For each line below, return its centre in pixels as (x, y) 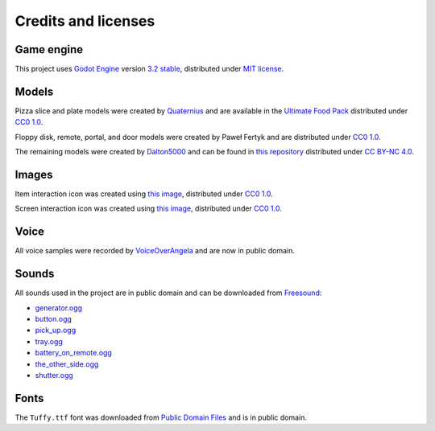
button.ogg (54, 319)
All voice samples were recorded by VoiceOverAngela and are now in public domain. (155, 251)
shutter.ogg (54, 375)
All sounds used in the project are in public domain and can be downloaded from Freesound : (168, 293)
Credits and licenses (85, 21)
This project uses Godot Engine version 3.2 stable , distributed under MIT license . (149, 69)
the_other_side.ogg (67, 364)
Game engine (49, 49)
